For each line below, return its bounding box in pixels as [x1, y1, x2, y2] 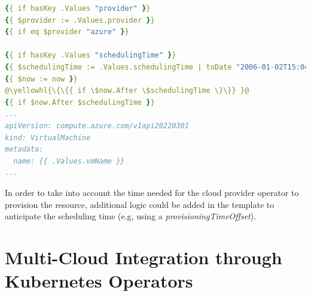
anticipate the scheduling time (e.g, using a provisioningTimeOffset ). [5, 210, 257, 222]
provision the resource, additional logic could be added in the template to [5, 198, 275, 210]
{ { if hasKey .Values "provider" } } [5, 4, 151, 13]
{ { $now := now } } [5, 74, 78, 83]
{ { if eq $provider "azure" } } [5, 28, 129, 37]
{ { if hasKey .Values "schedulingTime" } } [5, 51, 176, 60]
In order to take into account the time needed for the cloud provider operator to [5, 186, 299, 198]
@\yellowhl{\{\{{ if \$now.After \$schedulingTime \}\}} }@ [5, 86, 249, 95]
